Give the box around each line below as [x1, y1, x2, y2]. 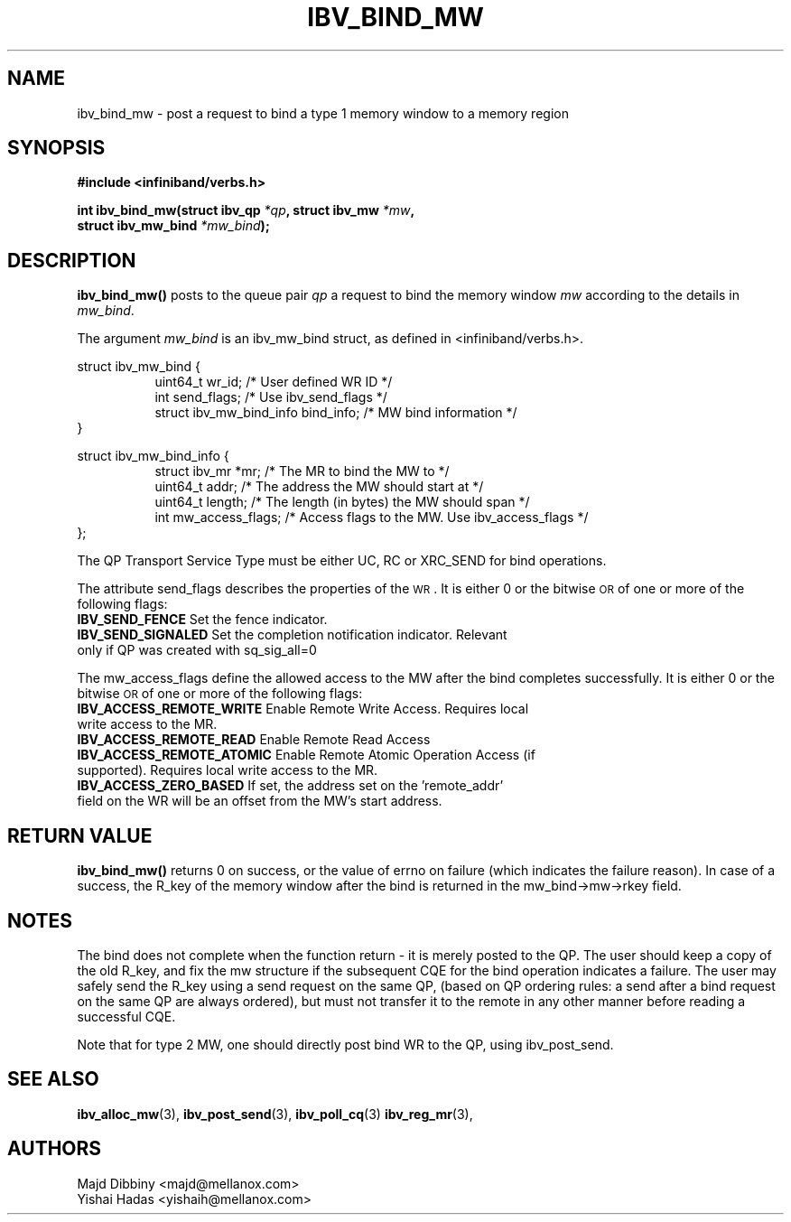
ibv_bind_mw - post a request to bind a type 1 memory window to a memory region [77, 105, 569, 121]
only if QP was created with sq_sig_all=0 [77, 642, 317, 658]
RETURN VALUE [7, 824, 153, 847]
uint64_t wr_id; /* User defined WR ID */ [154, 374, 393, 390]
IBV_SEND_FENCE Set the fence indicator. [77, 611, 328, 628]
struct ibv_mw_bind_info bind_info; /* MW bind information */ [154, 405, 517, 421]
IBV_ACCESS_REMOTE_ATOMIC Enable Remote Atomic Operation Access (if [77, 747, 535, 763]
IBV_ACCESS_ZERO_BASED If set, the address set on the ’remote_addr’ [77, 778, 504, 794]
